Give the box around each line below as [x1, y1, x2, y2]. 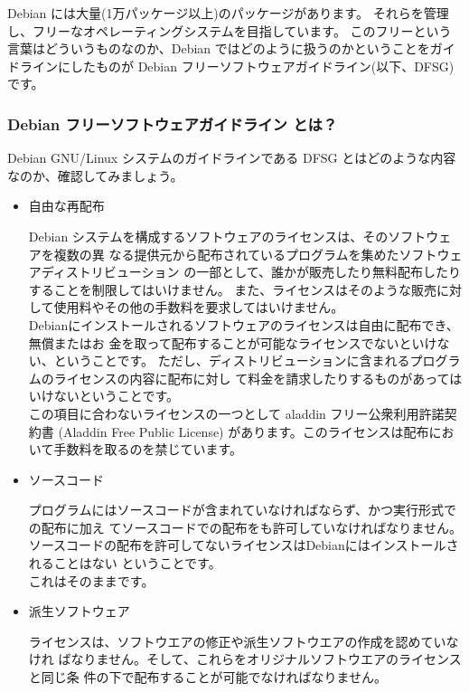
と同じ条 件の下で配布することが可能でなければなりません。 [28, 668, 388, 687]
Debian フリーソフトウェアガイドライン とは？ [7, 112, 338, 135]
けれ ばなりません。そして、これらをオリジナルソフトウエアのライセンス [28, 649, 462, 668]
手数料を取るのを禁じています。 [53, 440, 242, 459]
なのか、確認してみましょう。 [7, 166, 183, 185]
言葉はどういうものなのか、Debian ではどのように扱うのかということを [7, 39, 430, 58]
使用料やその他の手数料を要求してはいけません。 [53, 298, 344, 317]
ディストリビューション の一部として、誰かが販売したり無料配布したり [41, 262, 462, 281]
